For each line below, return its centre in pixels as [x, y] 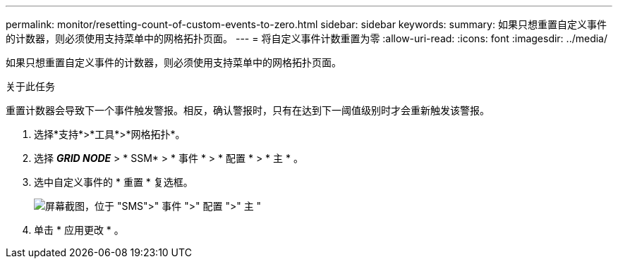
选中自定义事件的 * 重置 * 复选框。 [114, 182]
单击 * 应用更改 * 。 [79, 230]
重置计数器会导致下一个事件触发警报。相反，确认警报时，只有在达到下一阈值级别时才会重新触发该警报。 [248, 110]
